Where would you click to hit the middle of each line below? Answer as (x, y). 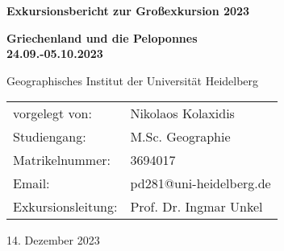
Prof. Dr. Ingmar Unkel (196, 207)
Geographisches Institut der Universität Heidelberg (133, 80)
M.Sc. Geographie (180, 137)
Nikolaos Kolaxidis (182, 113)
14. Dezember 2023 (53, 240)
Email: (31, 183)
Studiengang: (50, 137)
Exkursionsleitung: (65, 207)
